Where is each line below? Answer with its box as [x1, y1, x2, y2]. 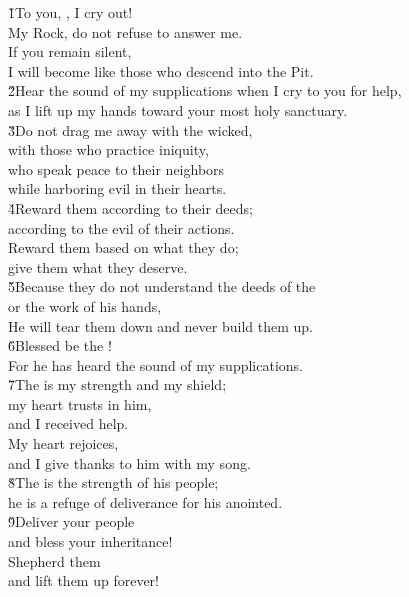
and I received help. [8, 413, 129, 434]
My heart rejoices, [8, 433, 119, 454]
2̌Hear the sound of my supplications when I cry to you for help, [8, 80, 402, 101]
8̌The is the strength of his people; [8, 472, 219, 493]
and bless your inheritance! [8, 531, 173, 552]
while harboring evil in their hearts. [8, 178, 227, 199]
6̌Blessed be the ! [8, 335, 112, 356]
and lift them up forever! [8, 570, 159, 591]
